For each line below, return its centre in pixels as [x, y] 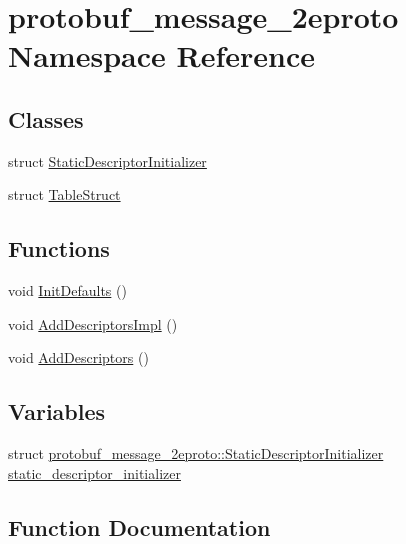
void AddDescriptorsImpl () [93, 323]
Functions [59, 248]
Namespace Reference [161, 55]
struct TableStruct [64, 194]
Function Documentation [139, 526]
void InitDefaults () [67, 290]
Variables [57, 411]
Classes [46, 118]
